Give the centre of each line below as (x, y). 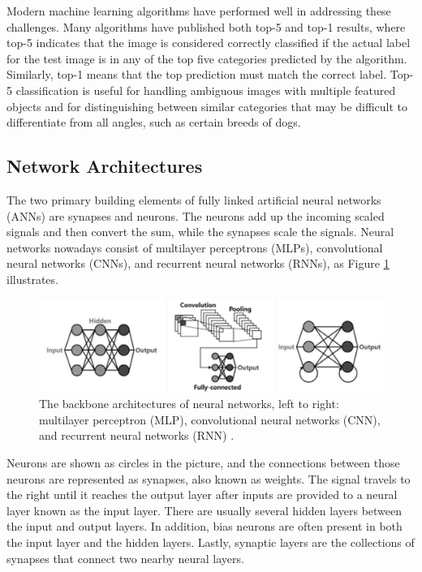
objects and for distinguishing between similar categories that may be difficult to (207, 106)
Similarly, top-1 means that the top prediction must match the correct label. (197, 74)
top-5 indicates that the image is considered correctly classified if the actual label (209, 43)
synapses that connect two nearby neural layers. (125, 558)
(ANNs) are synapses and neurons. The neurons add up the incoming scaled (196, 215)
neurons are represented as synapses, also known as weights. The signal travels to (209, 478)
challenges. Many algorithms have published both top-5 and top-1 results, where (206, 26)
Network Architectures (105, 166)
